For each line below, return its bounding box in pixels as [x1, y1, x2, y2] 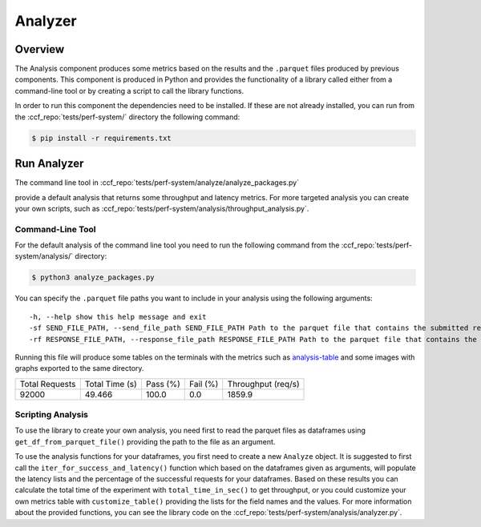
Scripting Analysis [14, 409, 88, 420]
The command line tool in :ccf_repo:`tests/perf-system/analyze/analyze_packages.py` [14, 178, 300, 187]
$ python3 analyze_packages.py [31, 273, 156, 282]
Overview [14, 42, 65, 56]
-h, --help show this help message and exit [29, 312, 208, 321]
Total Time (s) [84, 378, 138, 389]
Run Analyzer [14, 157, 84, 171]
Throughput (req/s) [227, 378, 300, 389]
